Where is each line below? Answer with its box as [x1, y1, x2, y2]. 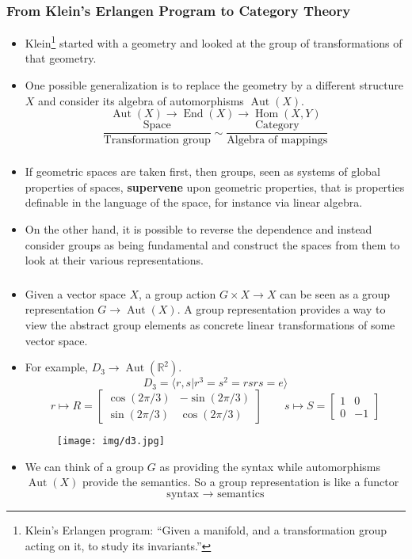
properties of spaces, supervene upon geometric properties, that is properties [25, 178, 405, 195]
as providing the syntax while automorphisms [159, 458, 380, 474]
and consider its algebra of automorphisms [38, 92, 244, 108]
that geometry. [25, 50, 97, 67]
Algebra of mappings [227, 135, 328, 146]
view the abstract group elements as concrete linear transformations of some [25, 316, 395, 333]
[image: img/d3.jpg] [56, 435, 165, 447]
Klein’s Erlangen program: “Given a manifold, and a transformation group [25, 522, 387, 538]
